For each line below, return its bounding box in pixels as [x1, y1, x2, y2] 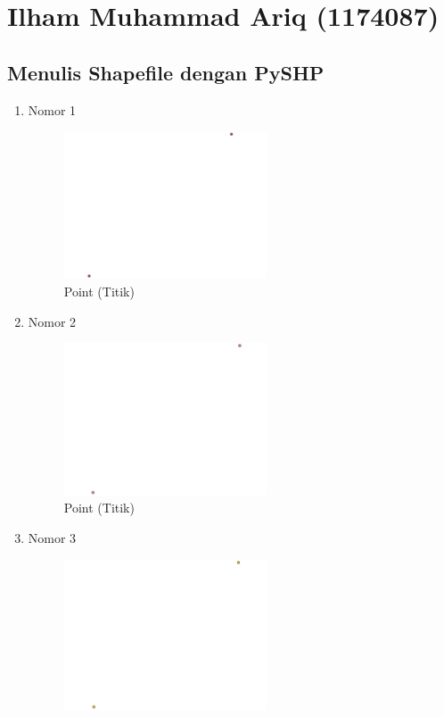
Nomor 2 [28, 312, 77, 330]
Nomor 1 [28, 100, 77, 119]
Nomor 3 [28, 528, 77, 546]
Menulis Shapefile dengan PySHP [7, 58, 325, 86]
